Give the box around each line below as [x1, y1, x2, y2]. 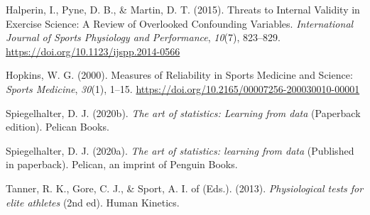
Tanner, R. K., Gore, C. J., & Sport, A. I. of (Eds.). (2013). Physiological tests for [6, 180, 364, 195]
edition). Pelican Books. [6, 119, 109, 134]
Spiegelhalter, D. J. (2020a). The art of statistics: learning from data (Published [6, 143, 354, 158]
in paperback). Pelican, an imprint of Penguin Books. [6, 157, 238, 172]
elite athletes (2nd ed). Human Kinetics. [6, 194, 180, 209]
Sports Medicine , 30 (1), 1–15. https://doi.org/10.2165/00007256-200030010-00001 [6, 81, 360, 96]
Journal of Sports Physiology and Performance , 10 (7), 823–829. [6, 30, 281, 45]
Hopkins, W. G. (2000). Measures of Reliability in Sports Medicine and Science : [6, 67, 353, 82]
